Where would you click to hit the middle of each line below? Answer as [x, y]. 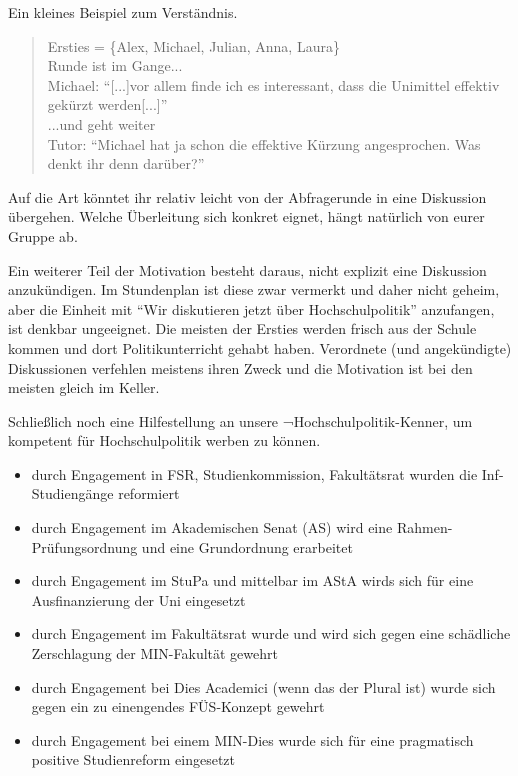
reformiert [149, 493]
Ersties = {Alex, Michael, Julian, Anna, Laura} [193, 45]
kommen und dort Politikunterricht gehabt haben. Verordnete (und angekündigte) [260, 347]
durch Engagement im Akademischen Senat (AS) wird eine [212, 527]
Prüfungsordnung [84, 546]
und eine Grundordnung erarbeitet [247, 546]
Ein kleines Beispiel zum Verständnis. [123, 12]
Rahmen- [424, 527]
